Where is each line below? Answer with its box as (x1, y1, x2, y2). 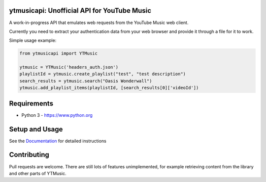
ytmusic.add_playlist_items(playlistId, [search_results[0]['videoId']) (19, 85, 199, 91)
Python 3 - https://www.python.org (21, 112, 93, 118)
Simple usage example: (9, 37, 57, 44)
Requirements (9, 99, 54, 107)
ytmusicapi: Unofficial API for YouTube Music (9, 6, 152, 15)
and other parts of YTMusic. (9, 170, 66, 176)
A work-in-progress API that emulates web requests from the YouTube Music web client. (9, 20, 189, 26)
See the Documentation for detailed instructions (9, 138, 107, 144)
